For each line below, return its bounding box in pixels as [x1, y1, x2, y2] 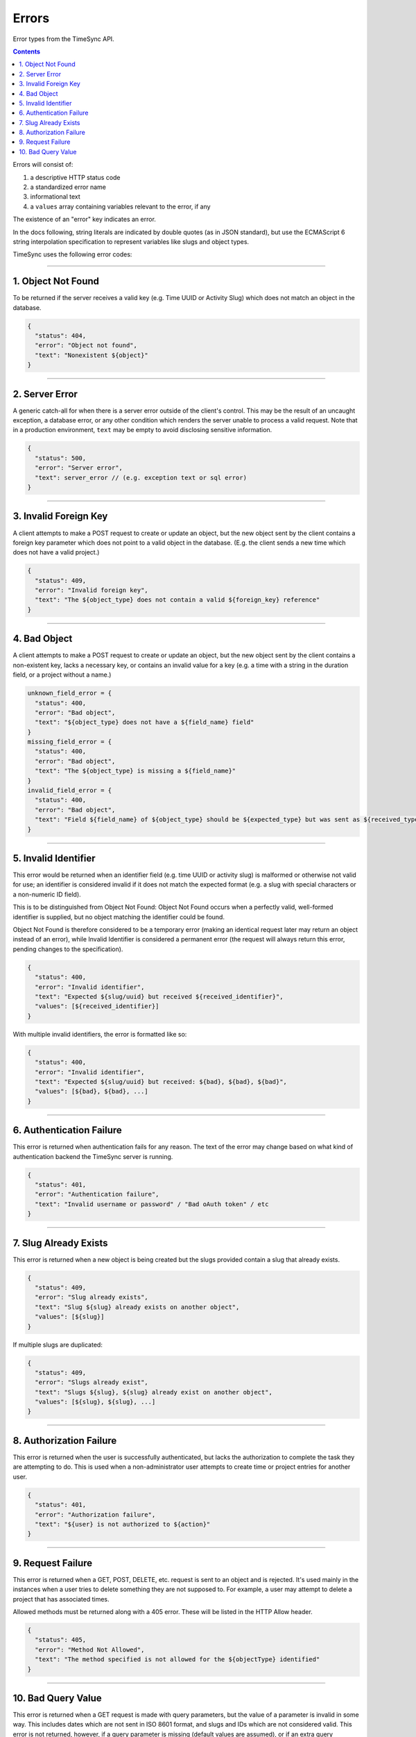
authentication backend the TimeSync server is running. [12, 1152, 173, 1160]
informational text [30, 192, 81, 201]
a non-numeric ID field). [12, 890, 81, 898]
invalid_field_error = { [27, 787, 112, 795]
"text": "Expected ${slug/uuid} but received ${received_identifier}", [35, 992, 284, 1001]
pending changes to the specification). [12, 945, 123, 953]
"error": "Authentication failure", [35, 1190, 159, 1199]
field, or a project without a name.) [12, 670, 112, 679]
